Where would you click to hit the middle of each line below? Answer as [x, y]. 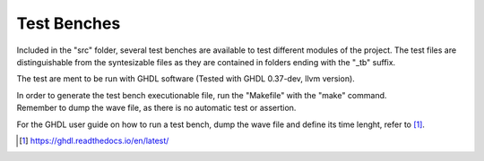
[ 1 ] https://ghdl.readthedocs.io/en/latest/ [94, 140]
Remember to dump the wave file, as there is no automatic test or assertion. [156, 108]
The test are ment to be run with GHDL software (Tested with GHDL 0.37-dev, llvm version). [186, 79]
